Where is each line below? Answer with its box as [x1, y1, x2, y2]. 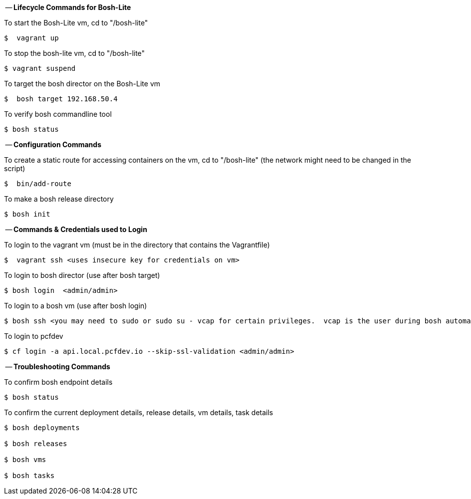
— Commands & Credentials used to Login [5, 225, 147, 234]
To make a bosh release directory [4, 195, 114, 203]
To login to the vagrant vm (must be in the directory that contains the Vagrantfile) [4, 241, 270, 249]
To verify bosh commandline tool [4, 110, 112, 118]
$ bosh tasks [4, 472, 55, 480]
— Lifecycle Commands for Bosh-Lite [5, 3, 131, 11]
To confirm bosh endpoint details [4, 378, 113, 386]
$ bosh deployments [4, 424, 80, 432]
